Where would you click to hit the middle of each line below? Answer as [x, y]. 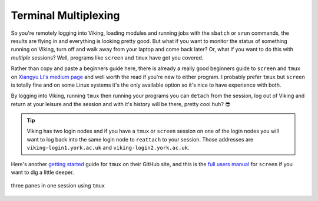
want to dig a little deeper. [42, 172]
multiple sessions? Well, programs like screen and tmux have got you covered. [107, 57]
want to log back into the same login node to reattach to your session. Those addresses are [140, 139]
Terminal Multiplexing [65, 15]
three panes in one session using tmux [58, 186]
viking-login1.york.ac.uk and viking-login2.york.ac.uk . [108, 148]
